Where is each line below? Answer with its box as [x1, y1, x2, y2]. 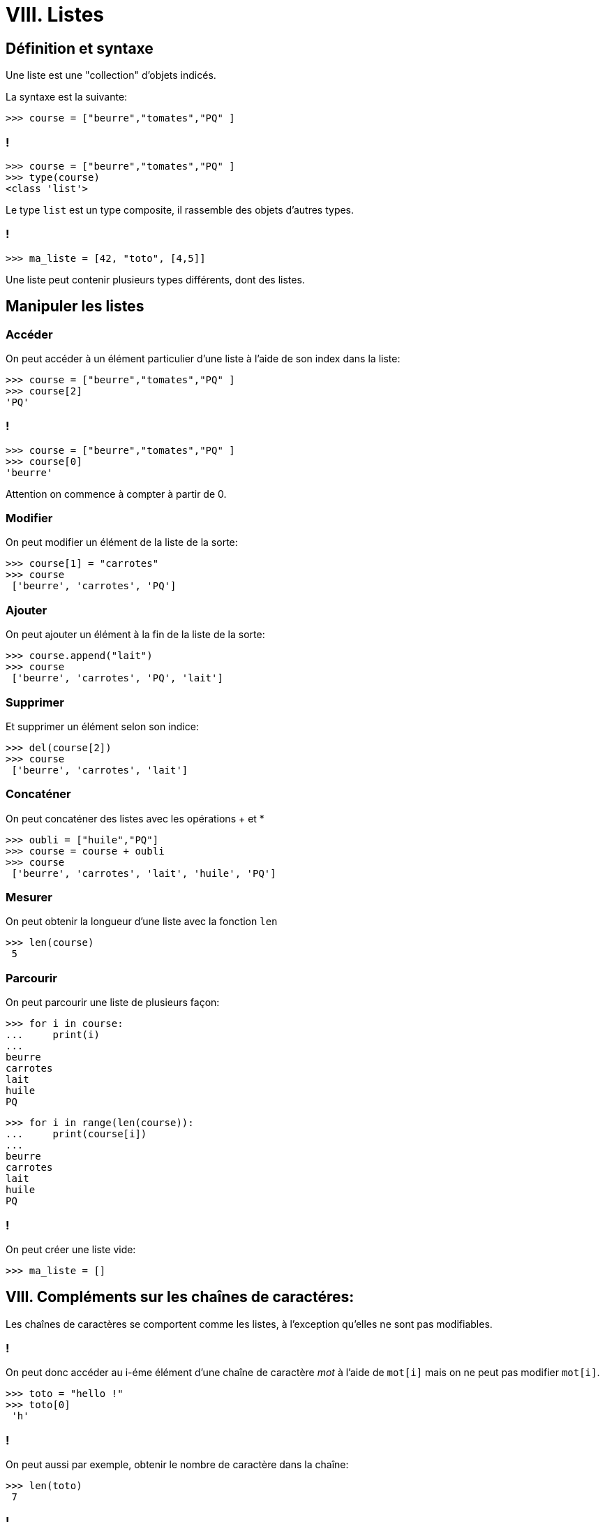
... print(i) [6, 1029, 100, 1041]
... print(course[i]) [6, 1128, 147, 1140]
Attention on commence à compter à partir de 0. [6, 487, 227, 500]
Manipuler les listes [6, 297, 144, 316]
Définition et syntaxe [6, 39, 154, 57]
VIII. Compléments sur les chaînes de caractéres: [6, 1288, 354, 1306]
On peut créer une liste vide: [6, 1243, 136, 1255]
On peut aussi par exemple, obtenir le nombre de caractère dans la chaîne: [6, 1458, 349, 1471]
